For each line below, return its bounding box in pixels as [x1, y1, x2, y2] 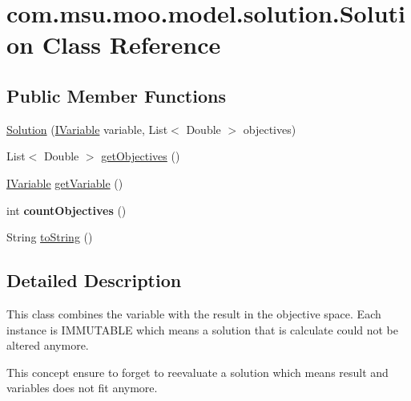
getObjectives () [101, 148, 180, 164]
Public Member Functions [6, 83, 226, 107]
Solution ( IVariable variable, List [6, 120, 168, 137]
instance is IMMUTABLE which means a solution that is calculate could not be [6, 321, 399, 338]
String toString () [6, 229, 93, 245]
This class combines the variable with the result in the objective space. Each [6, 305, 381, 322]
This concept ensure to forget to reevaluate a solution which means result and [6, 363, 389, 380]
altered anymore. [6, 337, 89, 354]
